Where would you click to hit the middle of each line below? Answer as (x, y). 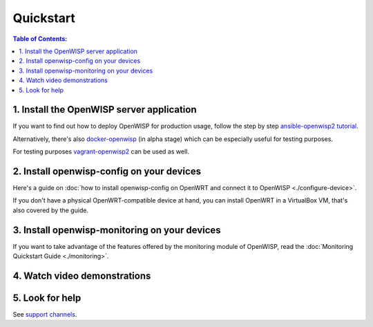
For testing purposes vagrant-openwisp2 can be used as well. (101, 151)
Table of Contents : (40, 39)
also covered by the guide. (51, 210)
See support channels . (45, 315)
